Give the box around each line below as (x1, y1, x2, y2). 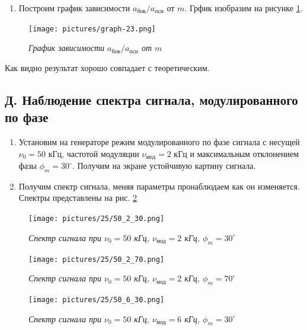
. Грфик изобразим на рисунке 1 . (184, 2, 303, 14)
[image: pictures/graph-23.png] (28, 24, 156, 33)
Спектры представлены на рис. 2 (18, 191, 137, 204)
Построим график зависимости (18, 2, 130, 14)
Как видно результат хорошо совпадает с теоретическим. (5, 61, 210, 73)
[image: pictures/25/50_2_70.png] (28, 255, 165, 264)
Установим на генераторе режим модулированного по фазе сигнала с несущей (18, 136, 300, 148)
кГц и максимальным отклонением (174, 147, 299, 159)
